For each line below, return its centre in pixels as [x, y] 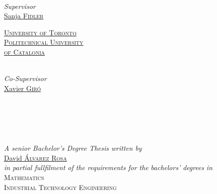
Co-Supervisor [25, 78]
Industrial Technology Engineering [60, 187]
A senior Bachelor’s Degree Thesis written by [73, 148]
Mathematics [24, 177]
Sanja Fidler [24, 16]
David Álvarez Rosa [36, 157]
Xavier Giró [23, 88]
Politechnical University [44, 42]
